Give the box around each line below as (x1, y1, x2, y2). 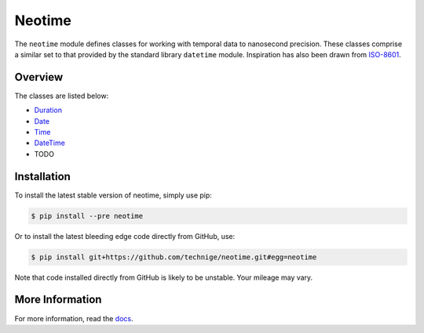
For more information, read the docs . (14, 313, 133, 323)
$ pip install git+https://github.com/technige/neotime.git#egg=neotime (31, 252, 317, 262)
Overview (14, 71, 64, 84)
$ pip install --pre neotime (31, 212, 144, 220)
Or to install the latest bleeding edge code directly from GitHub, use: (14, 231, 236, 241)
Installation (14, 169, 71, 183)
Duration (34, 106, 63, 115)
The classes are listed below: (14, 91, 109, 100)
